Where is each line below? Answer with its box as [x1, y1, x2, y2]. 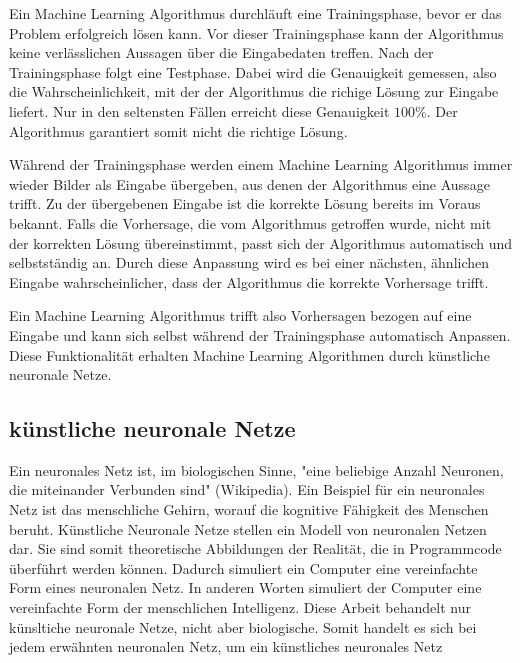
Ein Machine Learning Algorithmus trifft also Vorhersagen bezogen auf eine [9, 305, 472, 326]
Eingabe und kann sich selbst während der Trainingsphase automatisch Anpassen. [9, 324, 511, 345]
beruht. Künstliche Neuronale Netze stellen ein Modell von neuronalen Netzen [9, 518, 487, 539]
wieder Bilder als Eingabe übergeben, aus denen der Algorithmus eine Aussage [9, 173, 490, 194]
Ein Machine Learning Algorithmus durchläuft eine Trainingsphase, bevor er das [9, 3, 502, 23]
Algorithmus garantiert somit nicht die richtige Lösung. [9, 120, 348, 141]
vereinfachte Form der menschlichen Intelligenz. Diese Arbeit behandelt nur [9, 597, 471, 618]
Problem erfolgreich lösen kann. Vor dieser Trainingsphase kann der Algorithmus [9, 22, 504, 43]
